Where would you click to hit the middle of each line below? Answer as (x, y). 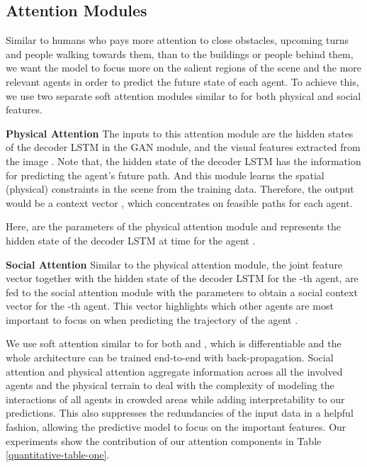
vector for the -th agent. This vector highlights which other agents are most (170, 306)
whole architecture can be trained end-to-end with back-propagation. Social (170, 358)
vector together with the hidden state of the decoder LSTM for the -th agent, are (182, 278)
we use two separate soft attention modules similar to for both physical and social (183, 95)
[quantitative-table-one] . (58, 455)
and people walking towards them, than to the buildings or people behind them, (180, 54)
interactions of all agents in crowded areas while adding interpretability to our (175, 399)
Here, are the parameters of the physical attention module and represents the (174, 226)
